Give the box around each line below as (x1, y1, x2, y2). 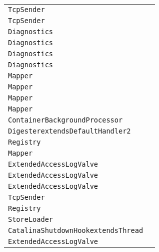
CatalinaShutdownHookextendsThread (8, 226, 143, 234)
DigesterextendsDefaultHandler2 (8, 127, 131, 135)
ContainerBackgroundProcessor (8, 116, 123, 124)
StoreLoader (8, 215, 53, 223)
